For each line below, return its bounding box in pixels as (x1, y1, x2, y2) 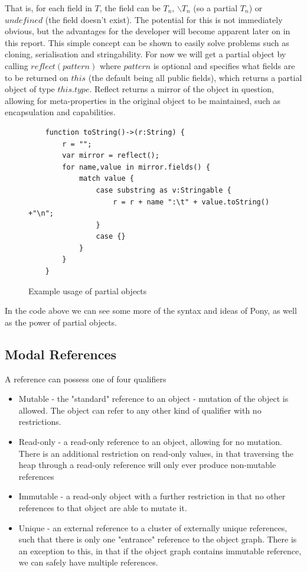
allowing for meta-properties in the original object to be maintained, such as (5, 94, 281, 106)
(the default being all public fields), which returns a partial (88, 71, 302, 83)
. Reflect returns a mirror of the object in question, (89, 83, 274, 95)
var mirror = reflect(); (62, 151, 159, 160)
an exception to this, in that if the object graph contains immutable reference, (18, 544, 302, 557)
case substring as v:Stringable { (96, 186, 231, 194)
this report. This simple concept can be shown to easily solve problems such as (5, 36, 289, 48)
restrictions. (18, 415, 61, 428)
